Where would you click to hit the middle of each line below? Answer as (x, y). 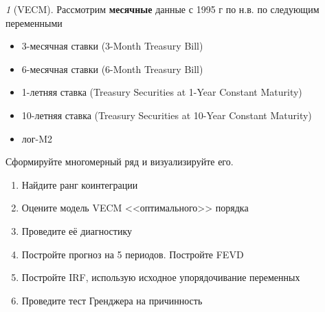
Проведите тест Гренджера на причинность (112, 300)
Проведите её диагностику (77, 230)
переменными (34, 22)
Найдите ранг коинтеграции (80, 184)
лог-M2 (37, 138)
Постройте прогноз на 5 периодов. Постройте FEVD (133, 254)
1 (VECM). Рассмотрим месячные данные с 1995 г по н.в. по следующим (162, 9)
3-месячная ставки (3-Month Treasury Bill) (112, 46)
